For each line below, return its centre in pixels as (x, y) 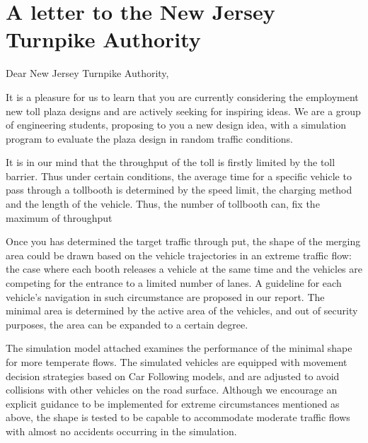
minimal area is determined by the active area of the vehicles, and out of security (182, 311)
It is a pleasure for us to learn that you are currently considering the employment (182, 96)
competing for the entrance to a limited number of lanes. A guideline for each (174, 283)
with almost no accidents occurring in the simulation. (121, 431)
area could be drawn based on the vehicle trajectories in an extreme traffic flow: (179, 255)
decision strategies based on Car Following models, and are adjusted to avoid (173, 376)
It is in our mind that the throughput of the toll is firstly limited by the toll (171, 162)
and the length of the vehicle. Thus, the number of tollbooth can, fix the (163, 204)
